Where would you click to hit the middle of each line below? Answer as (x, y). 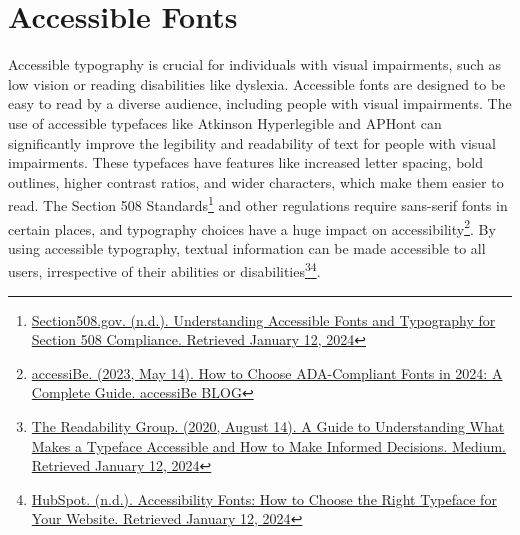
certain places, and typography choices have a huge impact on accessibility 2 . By (252, 227)
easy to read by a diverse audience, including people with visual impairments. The (260, 103)
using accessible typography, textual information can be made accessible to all (247, 247)
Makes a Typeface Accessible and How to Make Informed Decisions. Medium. (269, 445)
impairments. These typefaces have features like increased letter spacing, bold (246, 162)
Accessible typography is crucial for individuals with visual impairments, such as (255, 64)
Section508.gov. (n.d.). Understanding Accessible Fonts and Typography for (263, 319)
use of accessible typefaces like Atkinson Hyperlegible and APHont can (225, 122)
